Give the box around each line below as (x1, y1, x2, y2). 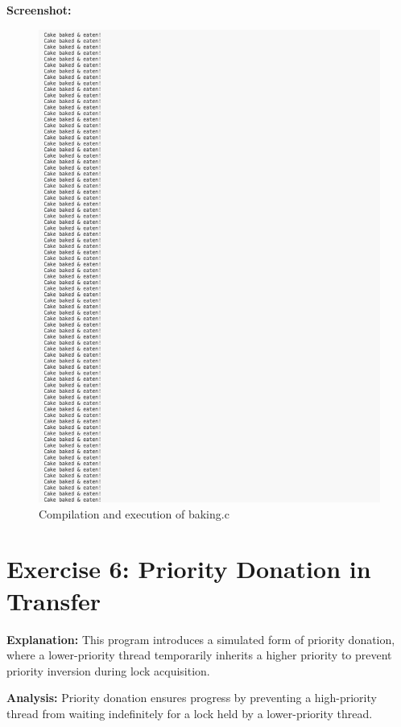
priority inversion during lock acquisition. (6, 662, 210, 679)
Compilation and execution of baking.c (39, 505, 229, 522)
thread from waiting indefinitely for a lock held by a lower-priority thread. (6, 704, 373, 721)
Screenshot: (6, 2, 72, 18)
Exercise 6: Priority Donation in (6, 552, 371, 585)
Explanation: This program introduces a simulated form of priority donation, (6, 630, 395, 647)
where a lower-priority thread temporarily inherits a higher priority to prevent (6, 646, 392, 663)
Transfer (6, 584, 101, 617)
